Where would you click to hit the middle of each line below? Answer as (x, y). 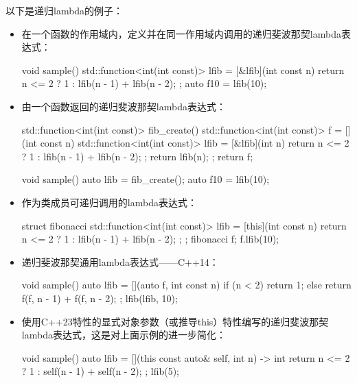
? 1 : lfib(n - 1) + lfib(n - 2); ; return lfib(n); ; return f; (137, 156)
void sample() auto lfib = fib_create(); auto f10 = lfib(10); (146, 179)
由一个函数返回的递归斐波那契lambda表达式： (124, 106)
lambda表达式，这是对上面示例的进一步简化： (124, 335)
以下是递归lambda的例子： (65, 10)
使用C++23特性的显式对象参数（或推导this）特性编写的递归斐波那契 (175, 321)
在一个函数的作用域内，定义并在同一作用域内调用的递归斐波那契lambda (181, 33)
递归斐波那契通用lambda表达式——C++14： (120, 261)
